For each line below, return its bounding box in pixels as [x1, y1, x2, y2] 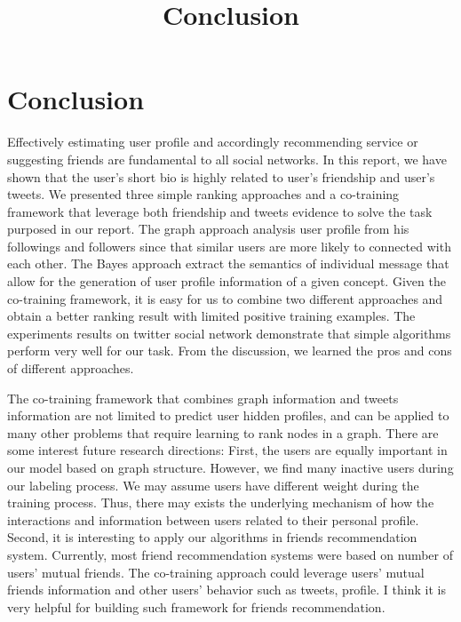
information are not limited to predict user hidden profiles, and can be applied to [7, 406, 449, 425]
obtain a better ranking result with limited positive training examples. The [7, 307, 416, 325]
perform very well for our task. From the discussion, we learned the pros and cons [7, 341, 452, 360]
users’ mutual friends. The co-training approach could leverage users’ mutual [7, 562, 425, 581]
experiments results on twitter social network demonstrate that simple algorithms [7, 323, 451, 342]
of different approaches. [7, 359, 134, 378]
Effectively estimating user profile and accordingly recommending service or [7, 132, 418, 151]
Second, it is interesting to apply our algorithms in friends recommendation [7, 528, 417, 546]
